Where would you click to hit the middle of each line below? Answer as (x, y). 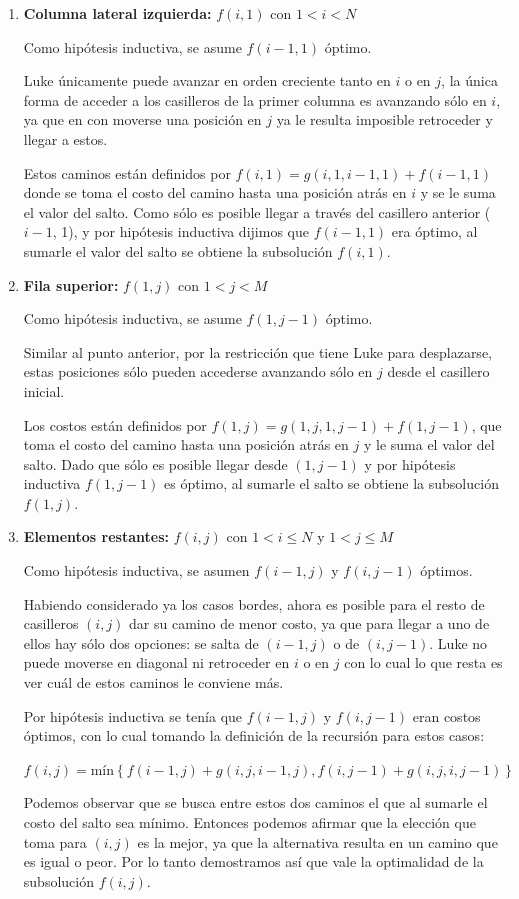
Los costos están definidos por (115, 424)
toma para (55, 841)
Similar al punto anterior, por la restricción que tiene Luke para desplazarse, (257, 351)
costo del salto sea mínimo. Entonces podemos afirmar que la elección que (249, 822)
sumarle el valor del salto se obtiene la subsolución (178, 250)
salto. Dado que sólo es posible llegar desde (155, 463)
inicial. (44, 390)
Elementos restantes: (96, 536)
